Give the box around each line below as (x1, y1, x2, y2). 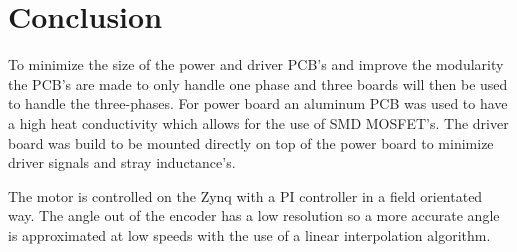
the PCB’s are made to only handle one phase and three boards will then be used (8, 73, 508, 94)
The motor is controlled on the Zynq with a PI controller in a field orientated (8, 185, 483, 206)
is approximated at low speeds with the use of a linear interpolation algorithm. (8, 224, 491, 245)
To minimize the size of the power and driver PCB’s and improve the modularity (8, 54, 504, 75)
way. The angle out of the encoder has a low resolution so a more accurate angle (8, 205, 500, 226)
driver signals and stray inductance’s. (8, 152, 236, 173)
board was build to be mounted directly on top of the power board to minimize (8, 132, 494, 153)
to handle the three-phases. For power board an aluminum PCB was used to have (8, 93, 508, 114)
